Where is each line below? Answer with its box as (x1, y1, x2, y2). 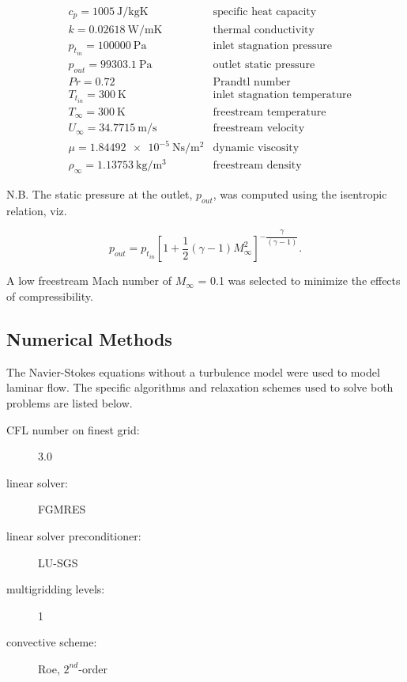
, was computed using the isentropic (213, 185, 387, 202)
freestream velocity (213, 123, 305, 135)
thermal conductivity (213, 24, 315, 36)
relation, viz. (6, 202, 67, 218)
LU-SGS (38, 554, 78, 570)
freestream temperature (213, 106, 326, 118)
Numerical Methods (6, 327, 172, 351)
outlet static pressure (213, 59, 315, 70)
